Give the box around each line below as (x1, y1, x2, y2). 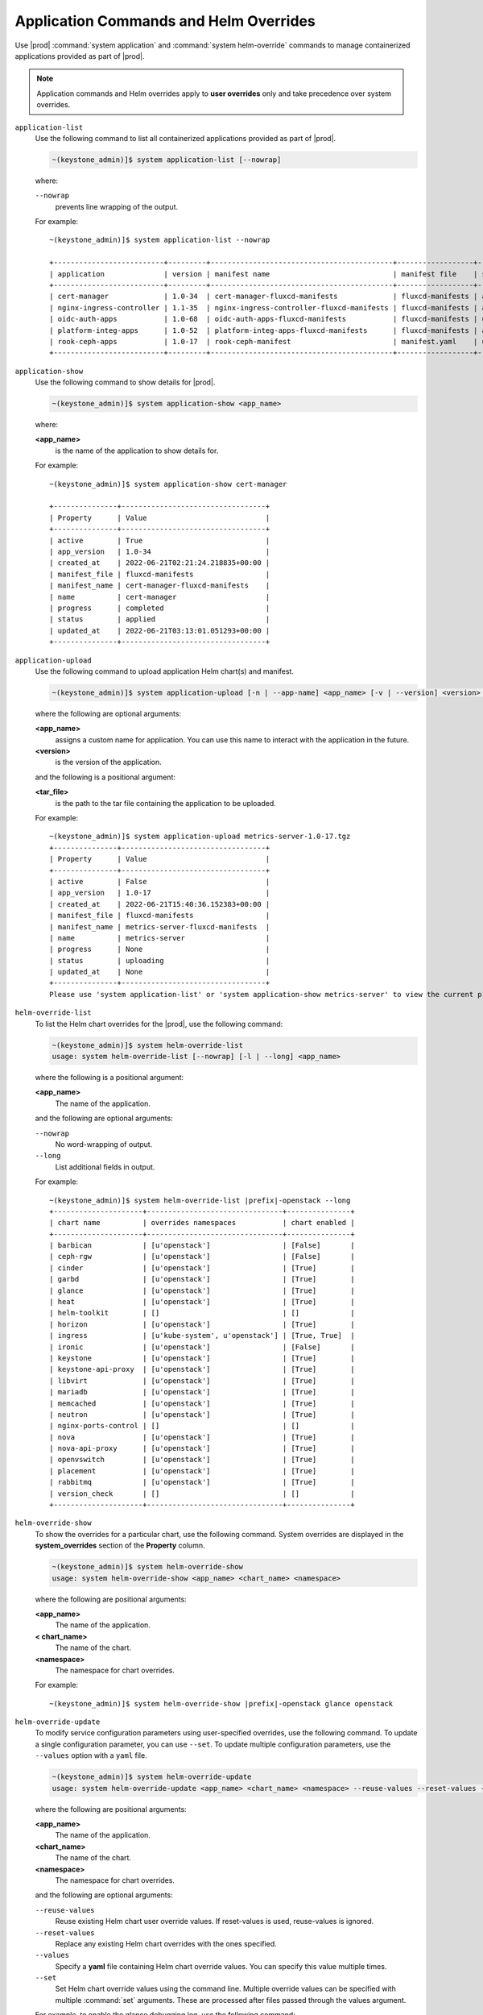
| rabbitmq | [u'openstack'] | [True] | (49, 1477, 355, 1487)
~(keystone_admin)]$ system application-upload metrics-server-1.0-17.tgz (49, 832, 351, 841)
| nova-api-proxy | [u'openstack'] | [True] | (49, 1444, 355, 1453)
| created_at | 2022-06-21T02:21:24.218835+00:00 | (49, 559, 270, 567)
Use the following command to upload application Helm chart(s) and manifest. (35, 666, 294, 676)
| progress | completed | (49, 603, 270, 613)
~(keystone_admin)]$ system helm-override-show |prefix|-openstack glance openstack (49, 1699, 394, 1708)
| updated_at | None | (49, 967, 270, 977)
